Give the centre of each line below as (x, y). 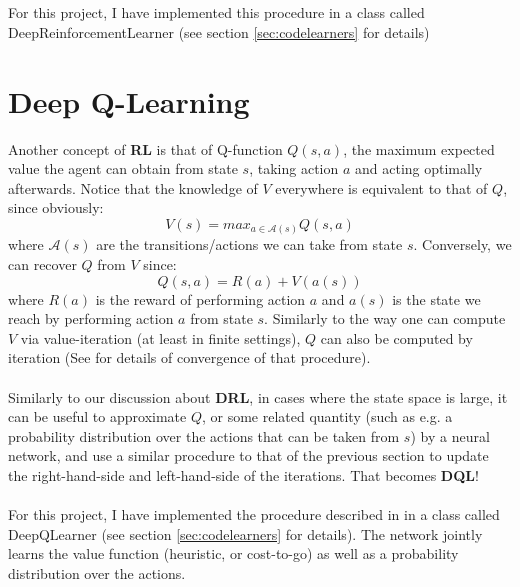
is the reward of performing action (200, 298)
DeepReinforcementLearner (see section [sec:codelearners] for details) (219, 31)
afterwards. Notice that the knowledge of (133, 187)
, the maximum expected (419, 148)
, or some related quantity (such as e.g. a (327, 416)
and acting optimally (418, 168)
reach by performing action (91, 318)
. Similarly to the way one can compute (385, 318)
